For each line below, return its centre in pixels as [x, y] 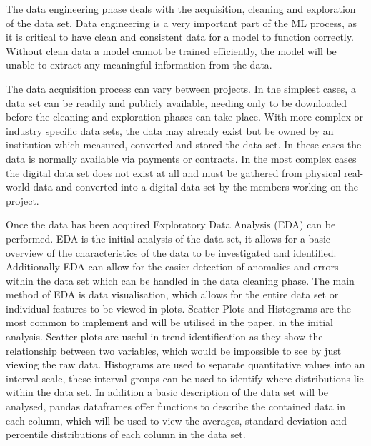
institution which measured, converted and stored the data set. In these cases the [184, 145]
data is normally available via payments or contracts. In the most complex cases [181, 158]
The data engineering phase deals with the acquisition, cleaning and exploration [181, 9]
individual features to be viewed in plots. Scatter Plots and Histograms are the [178, 308]
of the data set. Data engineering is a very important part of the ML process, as [181, 22]
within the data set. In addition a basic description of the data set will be [167, 392]
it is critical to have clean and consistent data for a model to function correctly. [180, 37]
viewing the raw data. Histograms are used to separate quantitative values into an [185, 364]
